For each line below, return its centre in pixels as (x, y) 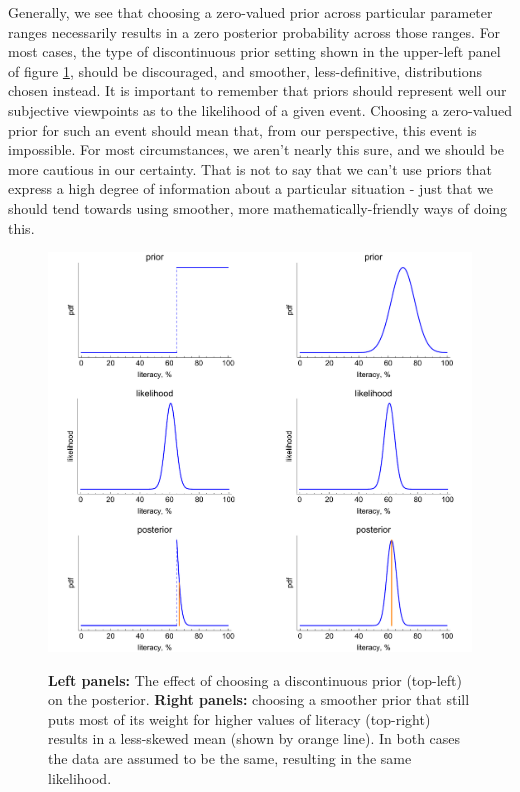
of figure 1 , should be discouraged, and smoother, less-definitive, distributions (245, 70)
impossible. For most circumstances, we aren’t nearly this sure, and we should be (256, 149)
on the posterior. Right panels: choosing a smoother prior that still (259, 699)
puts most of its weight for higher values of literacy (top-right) (239, 718)
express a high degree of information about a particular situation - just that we (251, 188)
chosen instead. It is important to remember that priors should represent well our (257, 90)
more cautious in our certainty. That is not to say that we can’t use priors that (250, 168)
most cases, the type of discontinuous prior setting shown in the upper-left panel (254, 51)
